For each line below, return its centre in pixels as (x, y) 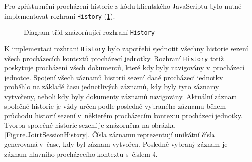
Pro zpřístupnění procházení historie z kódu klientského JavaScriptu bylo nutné (123, 6)
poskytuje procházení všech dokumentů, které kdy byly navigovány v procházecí (125, 68)
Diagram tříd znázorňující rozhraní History (89, 32)
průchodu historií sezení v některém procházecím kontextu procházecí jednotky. (124, 115)
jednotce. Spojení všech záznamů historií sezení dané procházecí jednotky (114, 77)
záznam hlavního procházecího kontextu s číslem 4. (81, 153)
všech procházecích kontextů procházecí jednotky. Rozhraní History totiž (114, 58)
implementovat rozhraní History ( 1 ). (60, 15)
